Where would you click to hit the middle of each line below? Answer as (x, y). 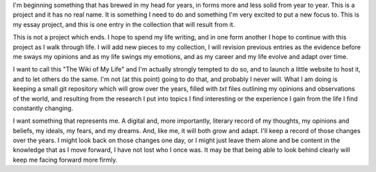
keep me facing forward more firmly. (65, 160)
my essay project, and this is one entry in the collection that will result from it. (124, 24)
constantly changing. (43, 108)
